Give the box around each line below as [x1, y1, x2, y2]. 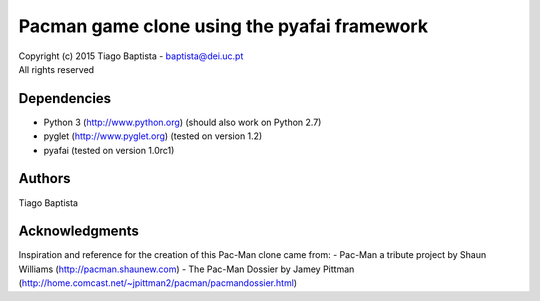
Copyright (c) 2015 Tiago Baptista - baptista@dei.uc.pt [18, 50, 244, 62]
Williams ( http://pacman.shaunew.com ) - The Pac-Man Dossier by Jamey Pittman [18, 263, 355, 275]
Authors [18, 170, 71, 187]
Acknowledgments [18, 223, 140, 240]
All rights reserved [18, 63, 95, 75]
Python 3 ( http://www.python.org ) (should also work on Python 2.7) [43, 116, 322, 128]
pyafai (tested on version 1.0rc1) [43, 144, 175, 156]
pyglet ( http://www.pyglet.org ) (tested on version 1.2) [43, 130, 263, 142]
